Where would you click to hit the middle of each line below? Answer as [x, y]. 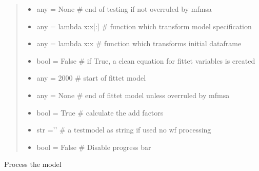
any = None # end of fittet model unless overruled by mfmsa [133, 95]
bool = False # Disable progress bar [94, 147]
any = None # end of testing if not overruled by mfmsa [124, 9]
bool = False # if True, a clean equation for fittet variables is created [146, 60]
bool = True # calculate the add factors [100, 112]
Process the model [33, 164]
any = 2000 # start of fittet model [91, 78]
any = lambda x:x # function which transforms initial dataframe [139, 43]
